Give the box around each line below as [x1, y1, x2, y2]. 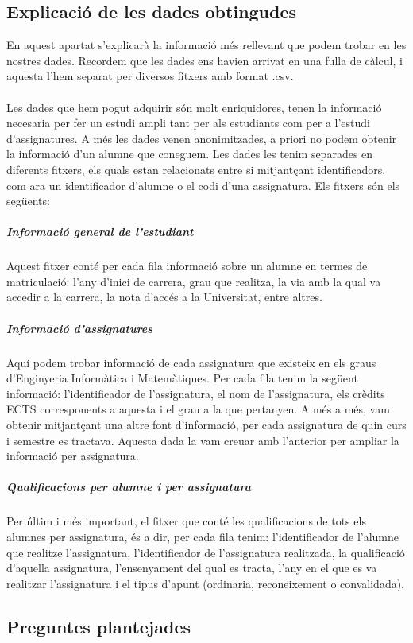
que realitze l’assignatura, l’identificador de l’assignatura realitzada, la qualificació [6, 544, 405, 560]
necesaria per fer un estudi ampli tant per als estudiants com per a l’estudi [6, 114, 370, 131]
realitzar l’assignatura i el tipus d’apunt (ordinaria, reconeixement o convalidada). [6, 575, 405, 591]
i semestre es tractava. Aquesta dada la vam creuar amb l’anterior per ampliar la [6, 432, 399, 448]
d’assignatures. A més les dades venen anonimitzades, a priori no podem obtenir [6, 130, 397, 146]
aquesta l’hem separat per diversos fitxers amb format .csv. [6, 68, 294, 84]
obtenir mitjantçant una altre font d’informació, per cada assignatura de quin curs [6, 416, 407, 433]
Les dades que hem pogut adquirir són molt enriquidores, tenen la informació [6, 99, 382, 115]
